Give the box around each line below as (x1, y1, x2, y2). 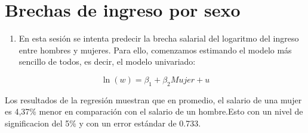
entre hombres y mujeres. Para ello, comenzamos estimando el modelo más (19, 43, 292, 56)
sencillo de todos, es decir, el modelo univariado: (19, 55, 196, 68)
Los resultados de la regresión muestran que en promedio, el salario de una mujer (5, 93, 302, 106)
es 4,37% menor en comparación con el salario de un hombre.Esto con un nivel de (5, 105, 303, 118)
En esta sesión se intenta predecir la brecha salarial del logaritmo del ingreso (19, 32, 299, 45)
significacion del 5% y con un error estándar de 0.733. (5, 116, 201, 129)
